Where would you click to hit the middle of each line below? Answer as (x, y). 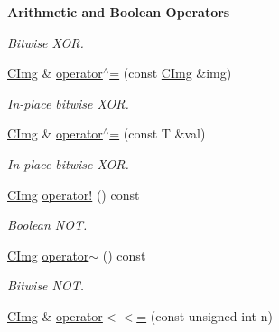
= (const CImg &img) (171, 73)
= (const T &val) (158, 133)
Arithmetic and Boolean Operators (119, 12)
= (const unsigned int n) (205, 315)
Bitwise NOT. (46, 285)
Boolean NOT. (47, 225)
